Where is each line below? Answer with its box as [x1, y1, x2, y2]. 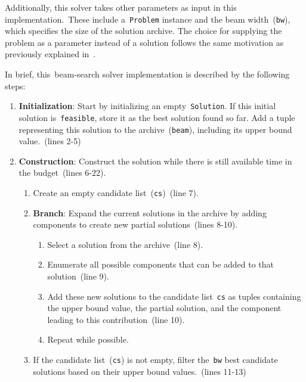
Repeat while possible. [47, 333, 129, 346]
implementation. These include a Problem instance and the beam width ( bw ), [5, 13, 290, 25]
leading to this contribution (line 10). [47, 313, 185, 325]
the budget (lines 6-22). [18, 166, 106, 179]
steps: [5, 79, 26, 92]
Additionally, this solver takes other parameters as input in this [5, 1, 237, 13]
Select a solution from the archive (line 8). [47, 238, 203, 250]
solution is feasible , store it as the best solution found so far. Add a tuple [18, 111, 295, 123]
